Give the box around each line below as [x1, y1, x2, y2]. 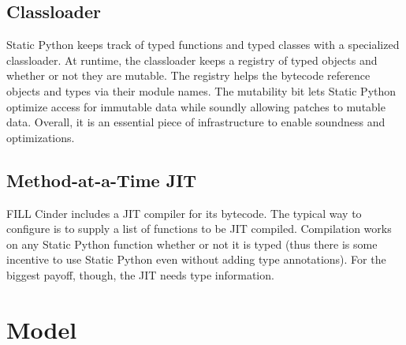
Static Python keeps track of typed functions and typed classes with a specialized [6, 36, 400, 53]
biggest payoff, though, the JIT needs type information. [6, 266, 274, 283]
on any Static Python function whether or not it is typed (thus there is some [6, 235, 378, 252]
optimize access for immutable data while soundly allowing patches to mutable [6, 98, 386, 114]
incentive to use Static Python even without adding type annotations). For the [6, 251, 386, 268]
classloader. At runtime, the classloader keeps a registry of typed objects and [6, 51, 378, 68]
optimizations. [6, 129, 75, 145]
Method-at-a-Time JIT [6, 167, 197, 192]
